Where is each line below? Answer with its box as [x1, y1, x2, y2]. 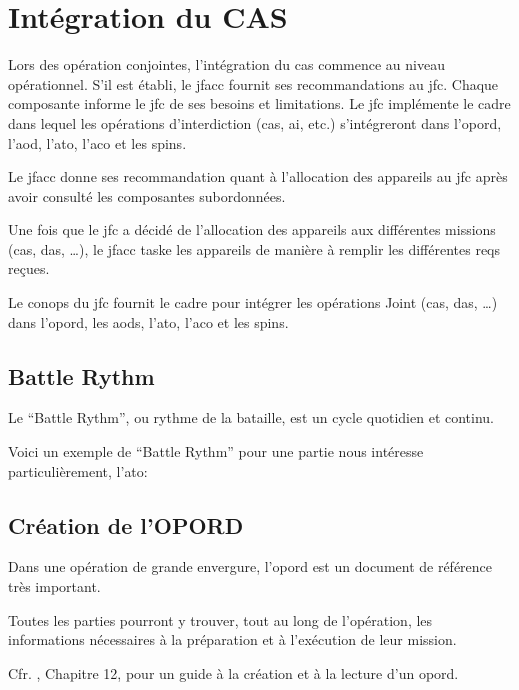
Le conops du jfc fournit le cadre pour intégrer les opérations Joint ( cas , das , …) [8, 292, 498, 313]
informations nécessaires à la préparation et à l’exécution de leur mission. [8, 629, 457, 650]
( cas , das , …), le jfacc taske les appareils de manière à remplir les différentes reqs [8, 238, 501, 259]
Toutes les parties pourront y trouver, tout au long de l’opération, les [8, 609, 433, 630]
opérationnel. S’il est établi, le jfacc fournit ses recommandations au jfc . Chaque [8, 73, 499, 94]
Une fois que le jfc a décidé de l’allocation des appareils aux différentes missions [8, 219, 496, 240]
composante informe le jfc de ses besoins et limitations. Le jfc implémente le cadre [8, 93, 511, 114]
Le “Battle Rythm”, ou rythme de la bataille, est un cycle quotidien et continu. [8, 407, 495, 428]
